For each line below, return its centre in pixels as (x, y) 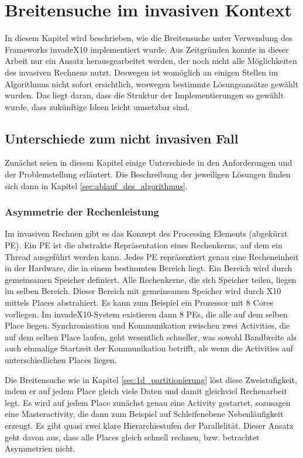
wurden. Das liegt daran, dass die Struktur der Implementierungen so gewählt (144, 95)
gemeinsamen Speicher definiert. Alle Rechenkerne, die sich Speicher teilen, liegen (151, 279)
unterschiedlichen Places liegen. (61, 360)
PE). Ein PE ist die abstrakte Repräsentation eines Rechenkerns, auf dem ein (144, 245)
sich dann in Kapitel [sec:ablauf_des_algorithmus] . (96, 185)
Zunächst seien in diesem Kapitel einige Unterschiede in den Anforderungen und (149, 163)
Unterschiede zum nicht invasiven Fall (122, 138)
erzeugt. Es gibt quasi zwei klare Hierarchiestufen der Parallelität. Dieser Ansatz (149, 425)
